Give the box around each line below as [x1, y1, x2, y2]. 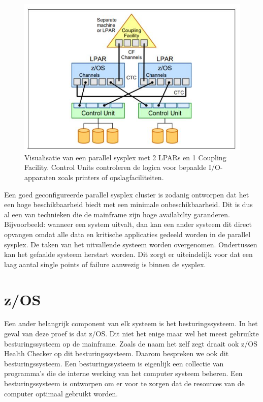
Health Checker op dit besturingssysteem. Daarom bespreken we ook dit [4, 348, 229, 359]
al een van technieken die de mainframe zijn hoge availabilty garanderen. [4, 209, 231, 219]
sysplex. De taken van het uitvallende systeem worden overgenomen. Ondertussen [4, 239, 257, 249]
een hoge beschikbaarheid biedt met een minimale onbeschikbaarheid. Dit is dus [4, 199, 253, 210]
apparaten [24, 172, 56, 183]
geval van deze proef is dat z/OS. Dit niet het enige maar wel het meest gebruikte [4, 328, 259, 339]
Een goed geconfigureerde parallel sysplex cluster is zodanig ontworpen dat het [4, 189, 249, 199]
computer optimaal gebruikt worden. [4, 388, 118, 398]
